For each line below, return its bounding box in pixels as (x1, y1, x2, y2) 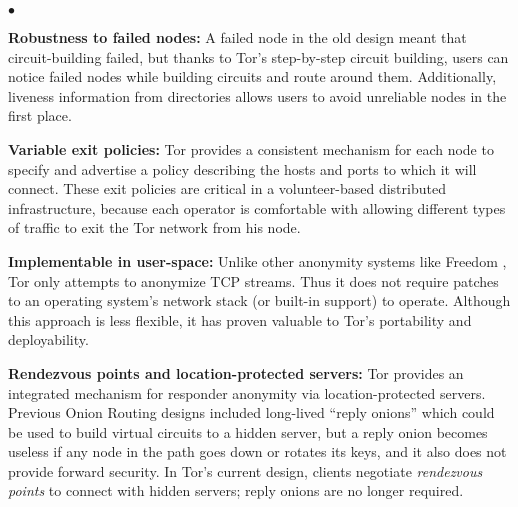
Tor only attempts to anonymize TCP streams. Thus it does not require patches (8, 270, 499, 291)
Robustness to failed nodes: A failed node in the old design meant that (8, 27, 467, 47)
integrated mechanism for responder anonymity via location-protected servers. (8, 382, 486, 403)
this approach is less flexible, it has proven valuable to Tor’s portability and (8, 309, 472, 330)
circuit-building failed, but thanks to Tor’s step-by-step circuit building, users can (8, 46, 509, 67)
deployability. (8, 329, 89, 350)
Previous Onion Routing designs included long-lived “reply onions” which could (8, 402, 495, 423)
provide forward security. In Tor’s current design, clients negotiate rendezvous (8, 460, 483, 481)
